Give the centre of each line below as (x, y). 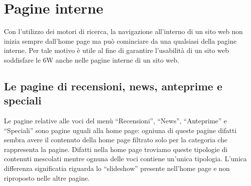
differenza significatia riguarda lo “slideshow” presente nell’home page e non (117, 168)
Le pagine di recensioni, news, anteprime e (113, 86)
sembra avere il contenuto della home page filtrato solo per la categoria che (116, 140)
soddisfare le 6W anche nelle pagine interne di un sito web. (92, 59)
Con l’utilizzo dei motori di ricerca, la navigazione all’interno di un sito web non (124, 31)
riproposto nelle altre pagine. (47, 178)
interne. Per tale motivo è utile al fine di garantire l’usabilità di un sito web (117, 50)
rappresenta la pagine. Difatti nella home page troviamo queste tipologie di (116, 149)
